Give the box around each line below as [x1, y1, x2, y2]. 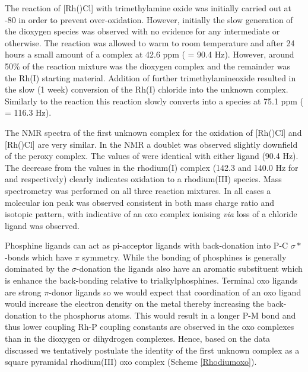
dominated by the [5, 262, 69, 275]
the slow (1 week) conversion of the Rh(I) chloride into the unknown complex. [5, 83, 288, 96]
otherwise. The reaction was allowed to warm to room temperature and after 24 [5, 36, 295, 49]
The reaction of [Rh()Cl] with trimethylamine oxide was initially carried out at [5, 2, 292, 14]
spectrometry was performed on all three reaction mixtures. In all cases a [5, 184, 271, 196]
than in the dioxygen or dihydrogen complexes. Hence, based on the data [5, 332, 271, 345]
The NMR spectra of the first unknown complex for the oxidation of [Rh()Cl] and [5, 126, 302, 138]
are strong [5, 285, 42, 298]
